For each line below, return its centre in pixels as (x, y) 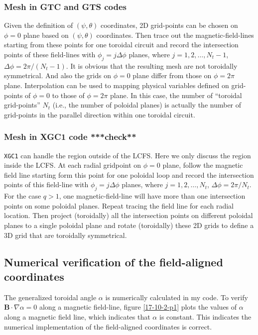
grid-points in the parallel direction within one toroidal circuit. (100, 114)
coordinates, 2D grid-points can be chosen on (169, 25)
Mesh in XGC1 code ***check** (70, 137)
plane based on (46, 35)
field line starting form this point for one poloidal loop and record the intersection (129, 174)
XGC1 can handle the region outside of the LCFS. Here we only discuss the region (128, 155)
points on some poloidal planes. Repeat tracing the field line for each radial (119, 205)
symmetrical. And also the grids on (58, 75)
